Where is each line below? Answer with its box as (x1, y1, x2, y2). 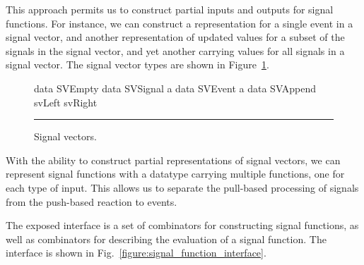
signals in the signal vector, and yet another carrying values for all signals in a (6, 43, 345, 58)
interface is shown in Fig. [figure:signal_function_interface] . (6, 245, 266, 260)
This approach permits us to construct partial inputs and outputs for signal (6, 2, 334, 16)
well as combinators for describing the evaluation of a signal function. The (6, 231, 327, 246)
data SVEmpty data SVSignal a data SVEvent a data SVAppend (34, 80, 317, 95)
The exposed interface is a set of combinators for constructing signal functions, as (6, 218, 359, 233)
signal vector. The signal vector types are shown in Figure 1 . (6, 57, 269, 72)
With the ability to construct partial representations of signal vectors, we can (6, 152, 341, 167)
